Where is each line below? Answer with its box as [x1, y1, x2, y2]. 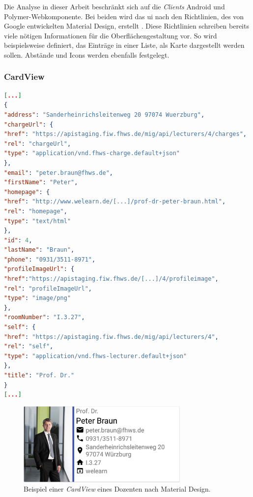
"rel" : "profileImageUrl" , [4, 285, 92, 292]
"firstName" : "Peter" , [4, 179, 78, 186]
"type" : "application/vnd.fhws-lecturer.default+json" [4, 352, 187, 360]
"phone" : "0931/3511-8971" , [4, 256, 96, 263]
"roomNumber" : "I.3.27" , [4, 314, 85, 321]
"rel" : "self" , [4, 343, 54, 350]
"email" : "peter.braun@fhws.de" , [4, 169, 113, 176]
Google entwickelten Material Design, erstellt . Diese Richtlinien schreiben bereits [4, 21, 249, 31]
